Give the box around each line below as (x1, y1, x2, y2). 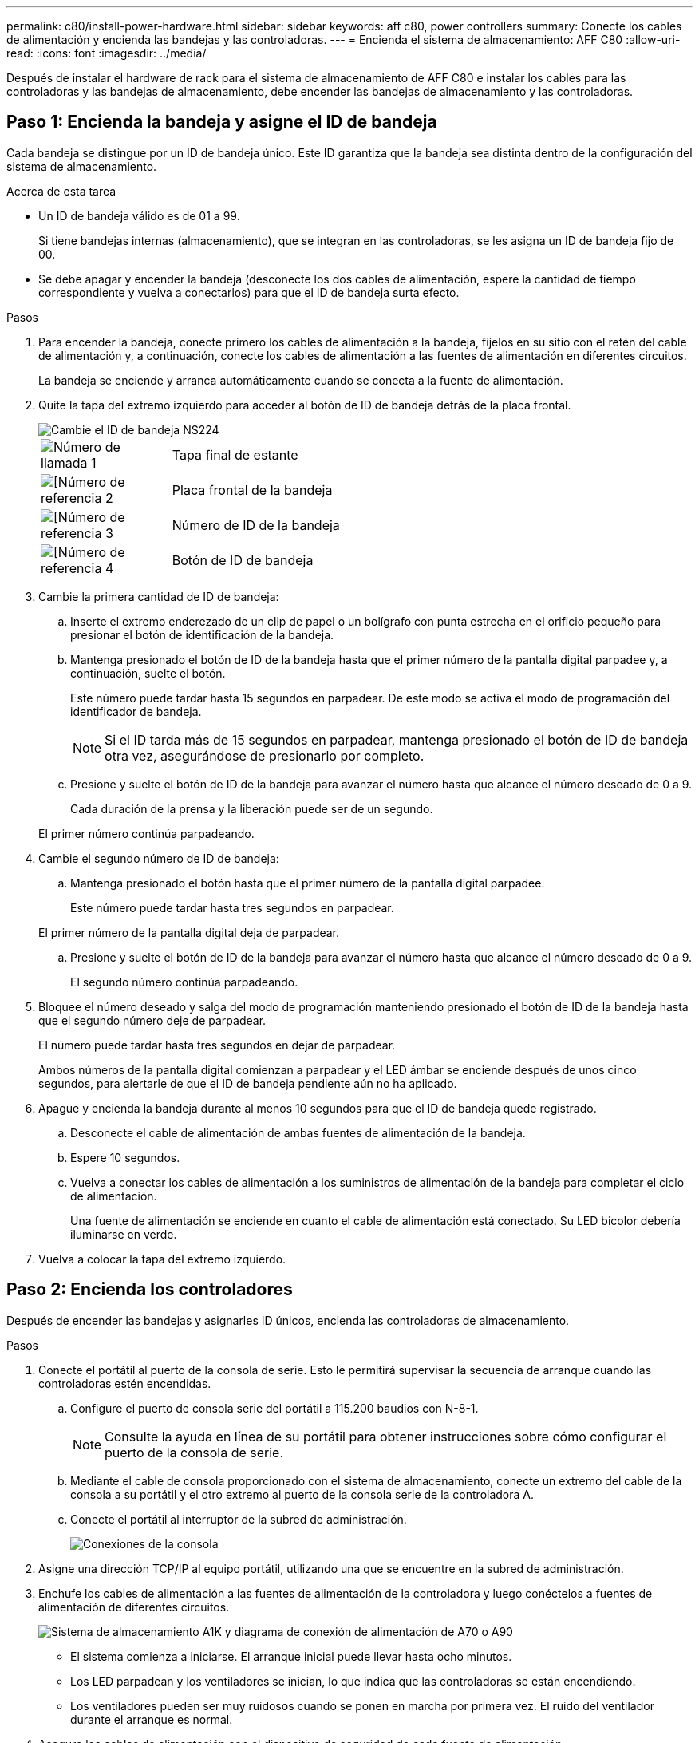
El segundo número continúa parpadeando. (70, 974, 298, 989)
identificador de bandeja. (70, 704, 202, 718)
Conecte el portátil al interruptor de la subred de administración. (70, 1512, 407, 1526)
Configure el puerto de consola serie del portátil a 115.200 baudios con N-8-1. (70, 1401, 479, 1415)
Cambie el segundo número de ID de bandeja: (38, 851, 279, 865)
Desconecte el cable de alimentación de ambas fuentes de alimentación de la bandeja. (70, 1125, 526, 1140)
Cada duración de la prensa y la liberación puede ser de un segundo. (70, 801, 433, 816)
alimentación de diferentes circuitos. (38, 1599, 230, 1614)
